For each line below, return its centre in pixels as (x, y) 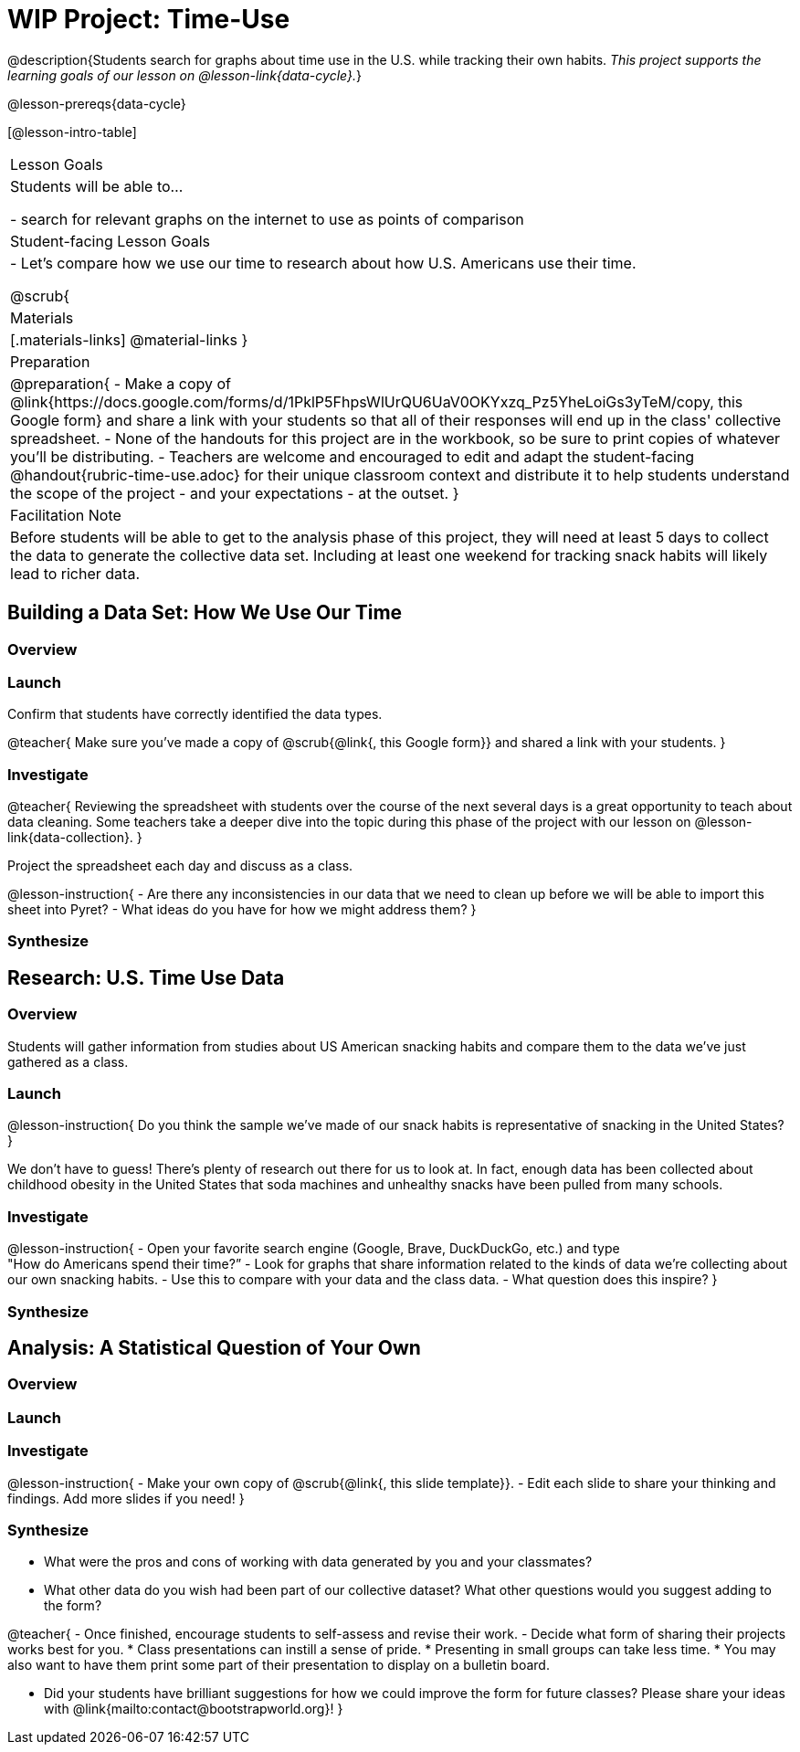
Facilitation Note (66, 515)
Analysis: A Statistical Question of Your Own (214, 1347)
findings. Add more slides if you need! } (126, 1498)
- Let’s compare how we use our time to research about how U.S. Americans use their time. (323, 263)
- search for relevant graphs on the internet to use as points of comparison (267, 219)
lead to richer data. (75, 573)
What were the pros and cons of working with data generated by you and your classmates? (318, 1562)
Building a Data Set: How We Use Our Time (205, 613)
